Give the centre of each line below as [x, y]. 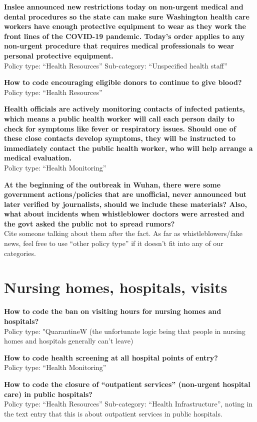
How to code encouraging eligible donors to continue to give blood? [123, 82]
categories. [20, 253]
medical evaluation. [38, 158]
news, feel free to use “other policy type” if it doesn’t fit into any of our [114, 243]
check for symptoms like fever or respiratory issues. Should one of [120, 128]
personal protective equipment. [59, 55]
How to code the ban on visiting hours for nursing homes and [113, 311]
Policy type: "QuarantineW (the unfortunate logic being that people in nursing [125, 331]
